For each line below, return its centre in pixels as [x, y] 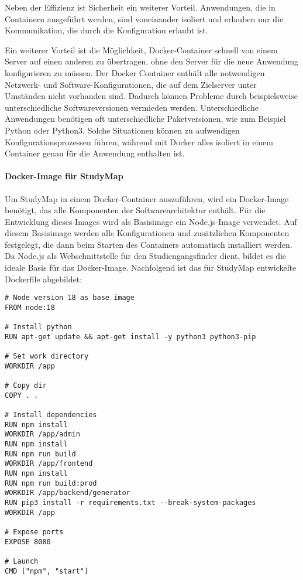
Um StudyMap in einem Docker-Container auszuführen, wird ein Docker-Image [147, 198]
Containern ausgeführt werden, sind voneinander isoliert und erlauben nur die [144, 18]
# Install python [38, 327]
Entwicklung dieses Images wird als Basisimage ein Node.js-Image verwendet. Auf [151, 221]
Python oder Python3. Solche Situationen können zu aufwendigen [122, 130]
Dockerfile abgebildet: [44, 279]
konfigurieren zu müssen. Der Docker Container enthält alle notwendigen [135, 72]
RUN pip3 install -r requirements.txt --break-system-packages [130, 503]
